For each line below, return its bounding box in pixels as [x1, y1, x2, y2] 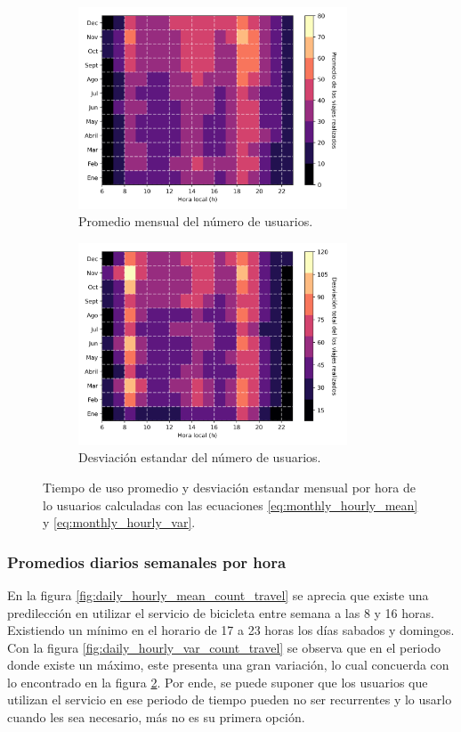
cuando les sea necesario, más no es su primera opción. [7, 708, 305, 727]
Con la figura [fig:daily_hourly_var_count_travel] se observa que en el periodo [7, 638, 441, 656]
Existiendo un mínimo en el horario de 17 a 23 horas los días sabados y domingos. [7, 621, 455, 639]
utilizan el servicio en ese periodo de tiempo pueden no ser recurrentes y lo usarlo [7, 690, 452, 709]
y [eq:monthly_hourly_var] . [43, 513, 196, 532]
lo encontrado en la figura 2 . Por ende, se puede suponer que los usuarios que [7, 672, 428, 691]
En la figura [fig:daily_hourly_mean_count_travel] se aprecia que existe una [7, 585, 429, 604]
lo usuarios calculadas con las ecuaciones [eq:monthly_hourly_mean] [43, 495, 418, 514]
